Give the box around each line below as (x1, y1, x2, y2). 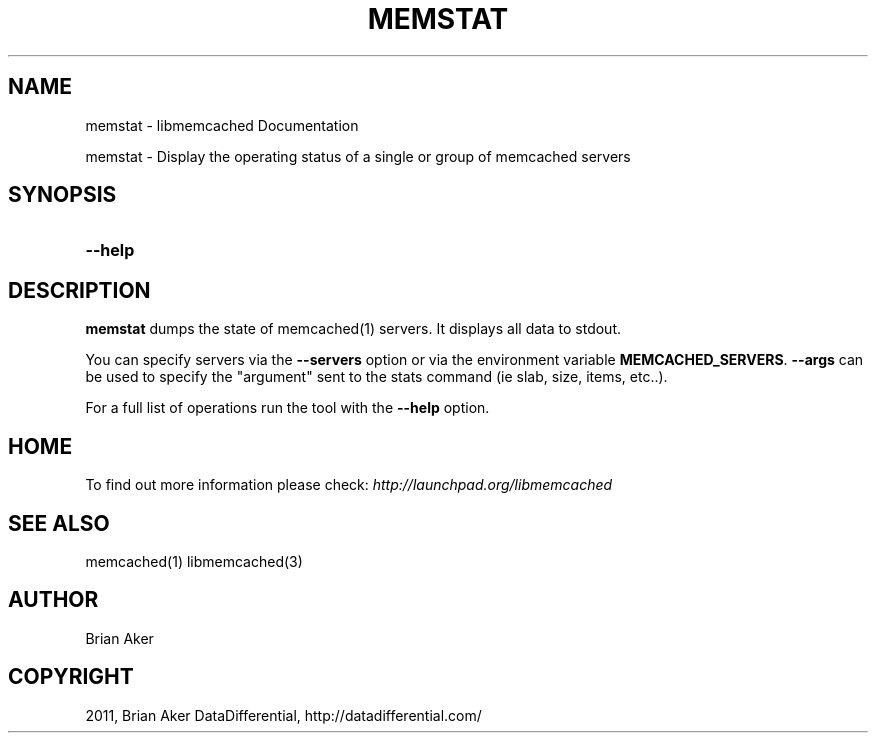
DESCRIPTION (8, 277, 151, 303)
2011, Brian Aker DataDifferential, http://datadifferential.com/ (85, 706, 482, 724)
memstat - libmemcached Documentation (85, 116, 359, 134)
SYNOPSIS (8, 182, 117, 208)
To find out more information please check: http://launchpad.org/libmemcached (85, 476, 613, 494)
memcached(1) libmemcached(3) (85, 552, 303, 570)
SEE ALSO (8, 510, 110, 536)
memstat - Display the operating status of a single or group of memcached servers (85, 147, 631, 165)
